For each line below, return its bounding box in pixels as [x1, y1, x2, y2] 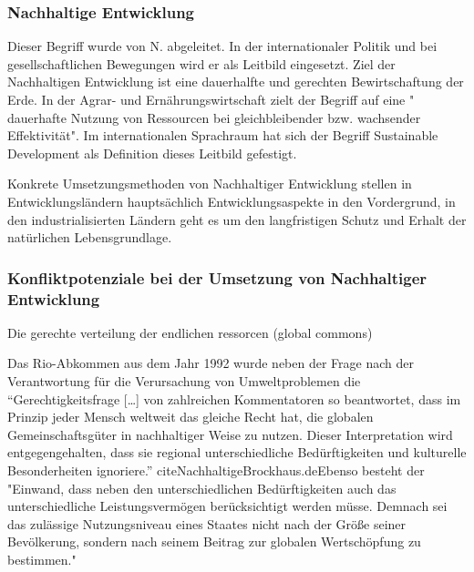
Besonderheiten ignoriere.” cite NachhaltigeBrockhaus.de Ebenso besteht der [7, 461, 425, 480]
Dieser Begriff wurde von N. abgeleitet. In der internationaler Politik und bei [7, 36, 438, 56]
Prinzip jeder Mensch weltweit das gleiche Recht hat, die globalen [7, 407, 374, 426]
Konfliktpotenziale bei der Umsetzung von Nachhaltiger [7, 266, 428, 289]
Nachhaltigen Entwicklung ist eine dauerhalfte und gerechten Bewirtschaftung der [7, 72, 464, 91]
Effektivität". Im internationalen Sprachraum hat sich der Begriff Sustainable [7, 126, 438, 145]
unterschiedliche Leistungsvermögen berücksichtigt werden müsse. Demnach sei [7, 496, 448, 516]
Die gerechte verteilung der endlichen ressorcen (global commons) [7, 322, 373, 342]
